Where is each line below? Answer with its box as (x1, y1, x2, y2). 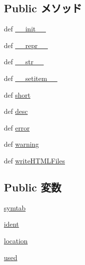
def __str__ (4, 56, 44, 67)
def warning (4, 139, 39, 149)
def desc (4, 106, 28, 116)
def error (4, 122, 30, 132)
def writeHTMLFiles (4, 155, 65, 165)
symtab (4, 202, 26, 212)
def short (4, 89, 31, 100)
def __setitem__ (4, 73, 58, 83)
